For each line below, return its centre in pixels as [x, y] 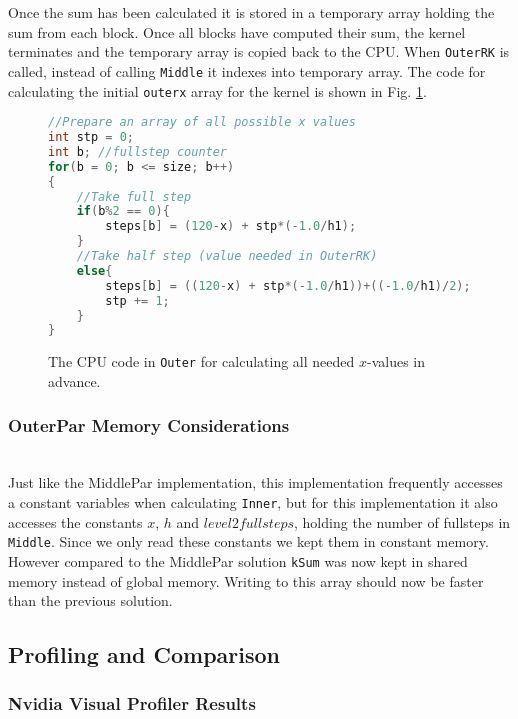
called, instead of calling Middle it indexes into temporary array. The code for [247, 70]
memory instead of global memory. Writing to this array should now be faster [246, 580]
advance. [74, 380]
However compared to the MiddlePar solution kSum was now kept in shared [238, 560]
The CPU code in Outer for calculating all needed [201, 361]
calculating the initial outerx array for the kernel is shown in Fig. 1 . [217, 90]
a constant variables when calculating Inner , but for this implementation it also [253, 501]
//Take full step [134, 196]
